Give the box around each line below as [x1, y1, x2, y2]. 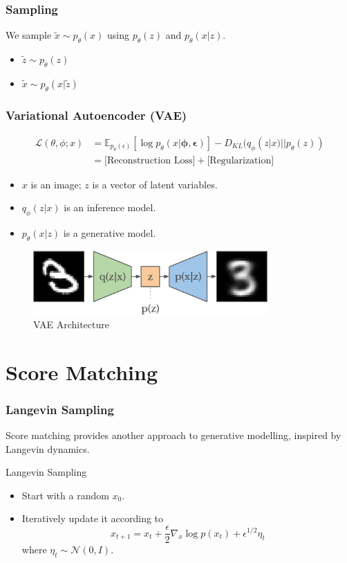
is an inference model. [64, 200, 156, 215]
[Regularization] [207, 155, 274, 166]
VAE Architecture [33, 316, 109, 331]
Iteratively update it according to [21, 511, 164, 526]
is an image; [30, 177, 82, 191]
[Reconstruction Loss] [104, 155, 196, 166]
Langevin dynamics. [6, 441, 90, 456]
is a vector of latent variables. [92, 177, 218, 191]
